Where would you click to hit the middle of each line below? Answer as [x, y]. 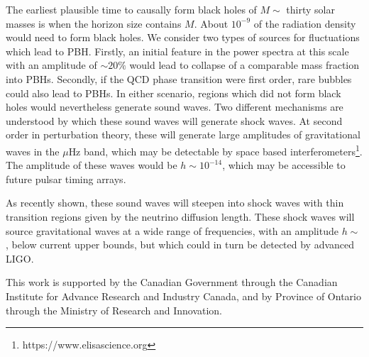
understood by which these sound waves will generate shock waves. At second [174, 120]
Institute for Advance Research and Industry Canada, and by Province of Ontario [183, 296]
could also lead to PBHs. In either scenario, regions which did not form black [174, 93]
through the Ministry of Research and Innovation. [114, 310]
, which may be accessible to [284, 165]
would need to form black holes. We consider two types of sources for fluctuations [183, 37]
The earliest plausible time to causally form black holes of [131, 9]
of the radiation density [305, 23]
